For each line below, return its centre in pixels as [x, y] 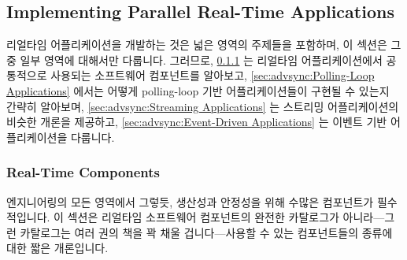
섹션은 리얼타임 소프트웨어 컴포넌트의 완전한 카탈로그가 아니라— [226, 217]
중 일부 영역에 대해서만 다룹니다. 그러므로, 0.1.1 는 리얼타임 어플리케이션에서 [194, 59]
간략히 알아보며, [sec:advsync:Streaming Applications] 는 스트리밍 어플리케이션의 [203, 106]
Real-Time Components [83, 172]
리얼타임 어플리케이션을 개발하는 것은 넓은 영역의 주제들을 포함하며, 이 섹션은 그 [204, 45]
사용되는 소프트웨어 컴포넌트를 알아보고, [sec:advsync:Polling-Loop [213, 75]
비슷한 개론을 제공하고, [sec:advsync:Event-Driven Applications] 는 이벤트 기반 [197, 122]
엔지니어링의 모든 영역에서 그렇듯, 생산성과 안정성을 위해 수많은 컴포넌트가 [190, 201]
